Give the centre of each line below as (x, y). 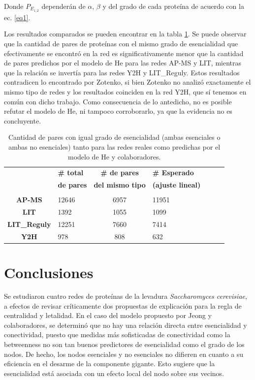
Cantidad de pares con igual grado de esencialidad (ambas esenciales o (114, 137)
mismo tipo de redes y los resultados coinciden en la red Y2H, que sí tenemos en (125, 92)
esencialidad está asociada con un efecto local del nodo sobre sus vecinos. (114, 373)
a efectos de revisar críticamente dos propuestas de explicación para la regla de (123, 305)
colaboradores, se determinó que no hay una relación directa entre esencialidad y (126, 325)
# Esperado (173, 173)
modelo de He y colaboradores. (114, 156)
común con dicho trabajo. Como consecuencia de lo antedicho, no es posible (118, 101)
